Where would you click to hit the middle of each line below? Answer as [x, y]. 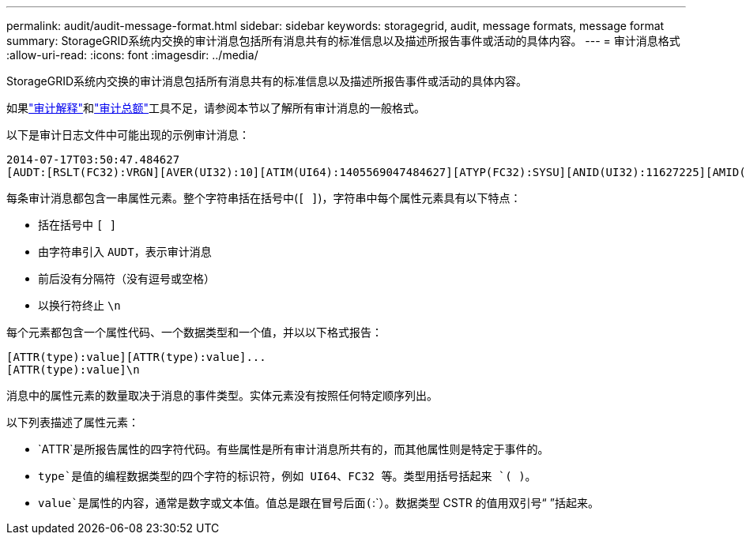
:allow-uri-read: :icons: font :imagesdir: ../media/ [132, 55]
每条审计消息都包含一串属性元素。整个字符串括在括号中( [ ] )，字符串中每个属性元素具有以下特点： [264, 198]
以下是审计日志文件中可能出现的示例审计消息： [128, 135]
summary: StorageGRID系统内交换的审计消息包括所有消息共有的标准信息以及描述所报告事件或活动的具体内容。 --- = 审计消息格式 [343, 41]
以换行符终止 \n [79, 305]
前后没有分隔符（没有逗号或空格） [126, 278]
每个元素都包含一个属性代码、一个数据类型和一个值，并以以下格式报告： [194, 332]
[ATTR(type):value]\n [73, 370]
